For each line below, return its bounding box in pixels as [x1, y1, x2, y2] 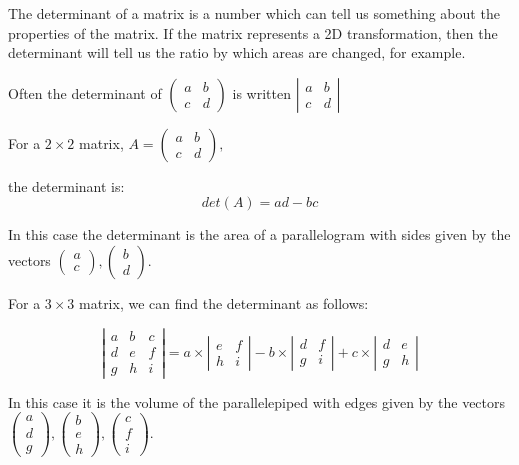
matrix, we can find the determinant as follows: [79, 292, 369, 313]
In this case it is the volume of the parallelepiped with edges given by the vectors [8, 391, 506, 412]
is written [232, 82, 291, 103]
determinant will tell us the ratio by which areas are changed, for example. [8, 42, 466, 63]
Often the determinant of [8, 82, 162, 103]
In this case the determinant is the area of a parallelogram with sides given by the [8, 224, 511, 245]
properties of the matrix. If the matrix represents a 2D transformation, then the [8, 22, 498, 43]
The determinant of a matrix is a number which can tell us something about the [8, 3, 500, 23]
